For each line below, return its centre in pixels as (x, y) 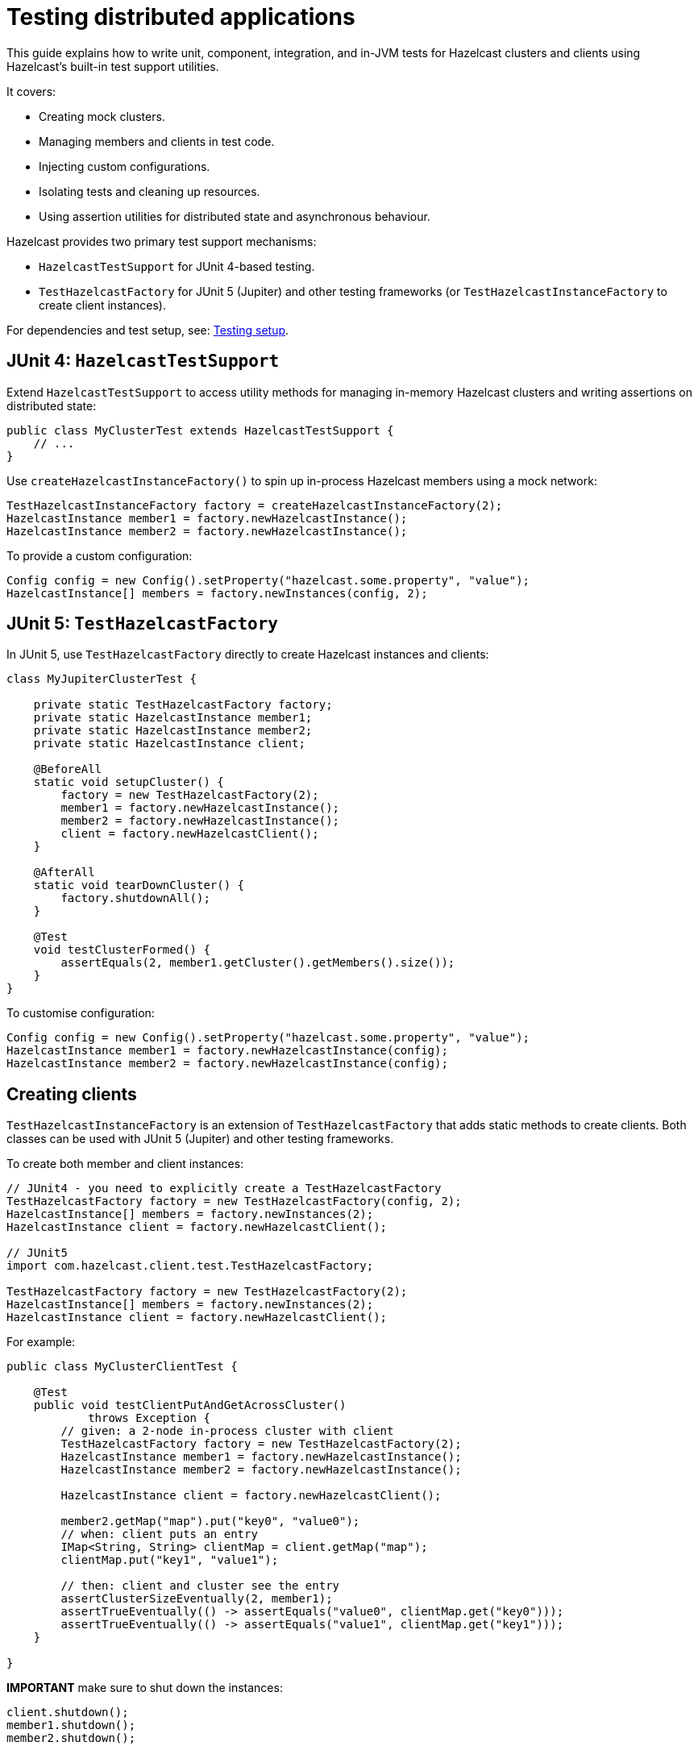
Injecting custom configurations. (125, 166)
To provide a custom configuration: (100, 555)
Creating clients (72, 1094)
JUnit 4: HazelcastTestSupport (143, 361)
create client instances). (102, 305)
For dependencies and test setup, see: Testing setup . (148, 330)
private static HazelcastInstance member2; (173, 731)
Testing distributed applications (181, 17)
